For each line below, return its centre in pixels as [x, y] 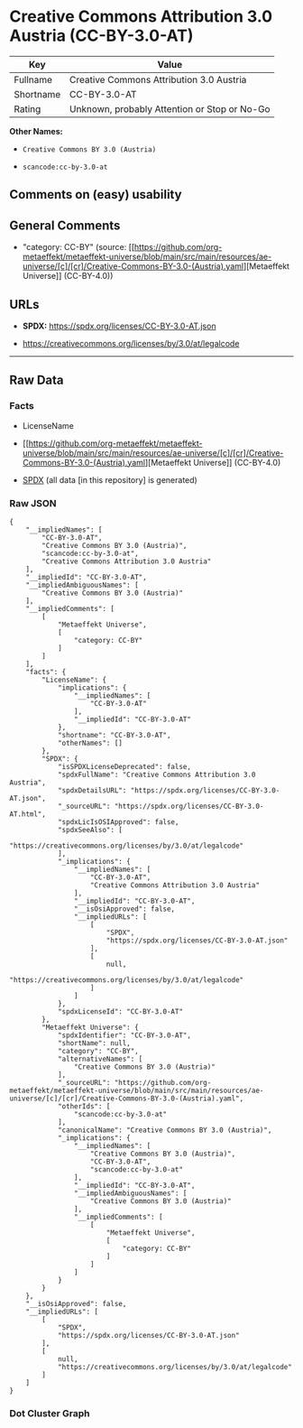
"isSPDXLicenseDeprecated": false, [124, 766]
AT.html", [28, 814]
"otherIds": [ [84, 1106]
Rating [28, 108]
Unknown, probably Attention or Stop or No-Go [170, 108]
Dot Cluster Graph [50, 1413]
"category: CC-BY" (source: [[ [78, 247]
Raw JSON [33, 503]
